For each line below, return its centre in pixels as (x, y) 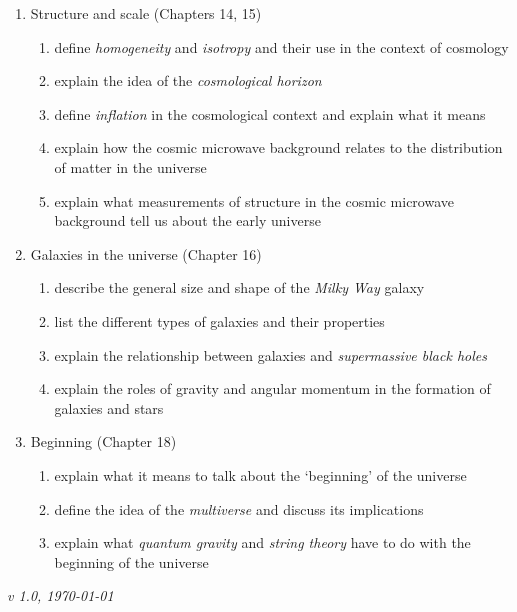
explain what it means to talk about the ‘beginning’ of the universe (260, 474)
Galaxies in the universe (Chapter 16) (146, 253)
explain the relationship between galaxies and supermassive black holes (270, 354)
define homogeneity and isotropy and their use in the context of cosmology (281, 46)
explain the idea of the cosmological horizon (188, 80)
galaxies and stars (109, 407)
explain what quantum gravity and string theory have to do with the (262, 542)
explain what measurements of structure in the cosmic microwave (254, 200)
